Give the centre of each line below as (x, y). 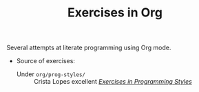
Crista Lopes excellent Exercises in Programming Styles (113, 82)
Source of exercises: (45, 61)
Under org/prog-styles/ (51, 74)
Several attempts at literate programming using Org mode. (89, 48)
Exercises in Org (115, 13)
